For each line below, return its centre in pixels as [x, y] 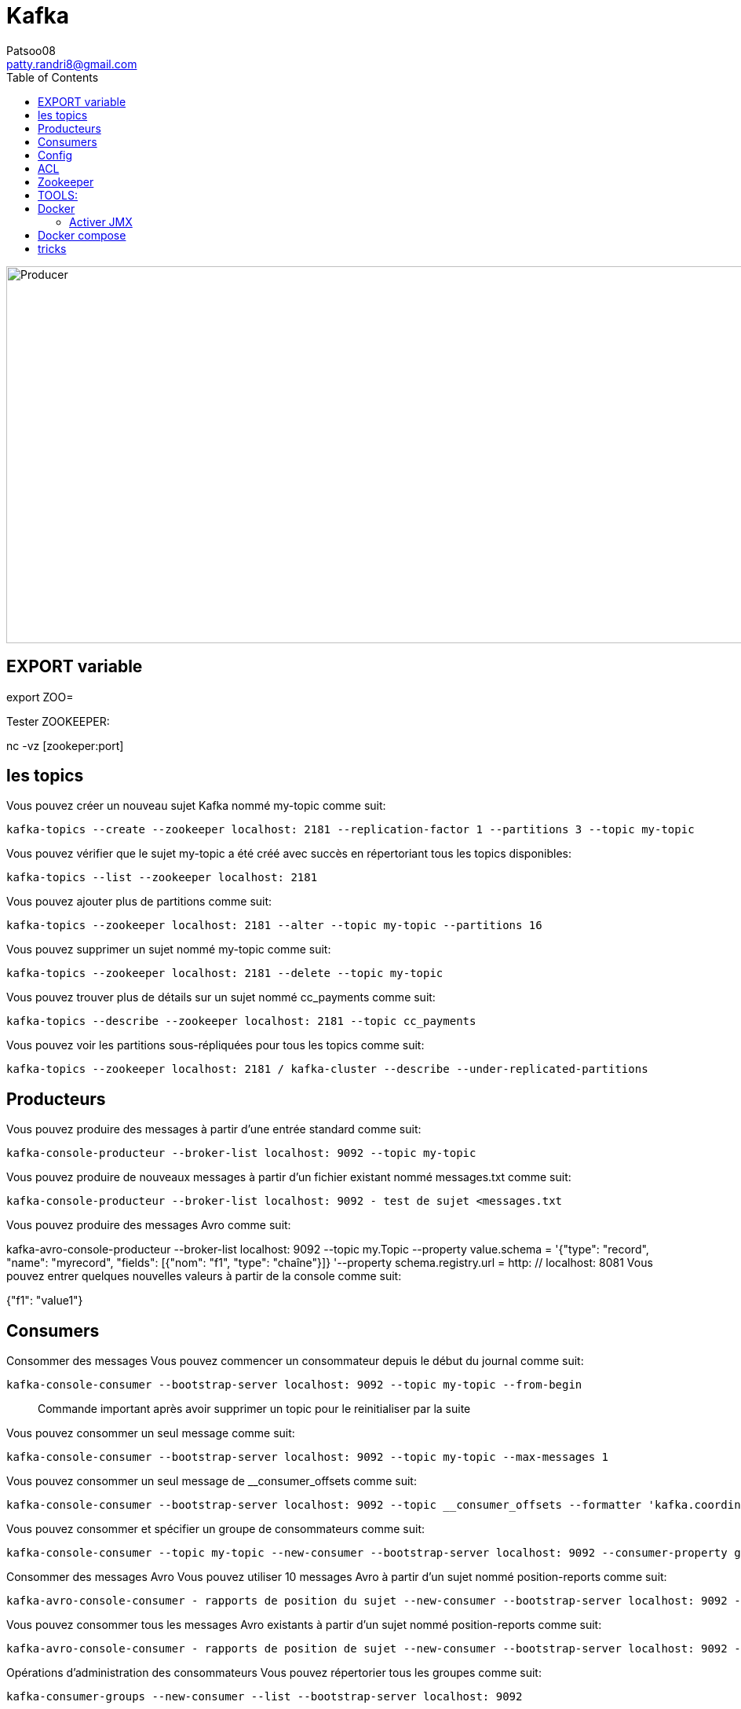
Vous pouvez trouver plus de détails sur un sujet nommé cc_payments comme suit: [221, 997]
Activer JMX [101, 221]
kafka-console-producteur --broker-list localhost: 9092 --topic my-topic [241, 1153]
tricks [52, 248]
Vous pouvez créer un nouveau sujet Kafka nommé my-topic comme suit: [196, 806]
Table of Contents [53, 77]
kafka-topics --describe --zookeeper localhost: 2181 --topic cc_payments [241, 1021]
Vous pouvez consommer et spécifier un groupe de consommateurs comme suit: [216, 1529]
